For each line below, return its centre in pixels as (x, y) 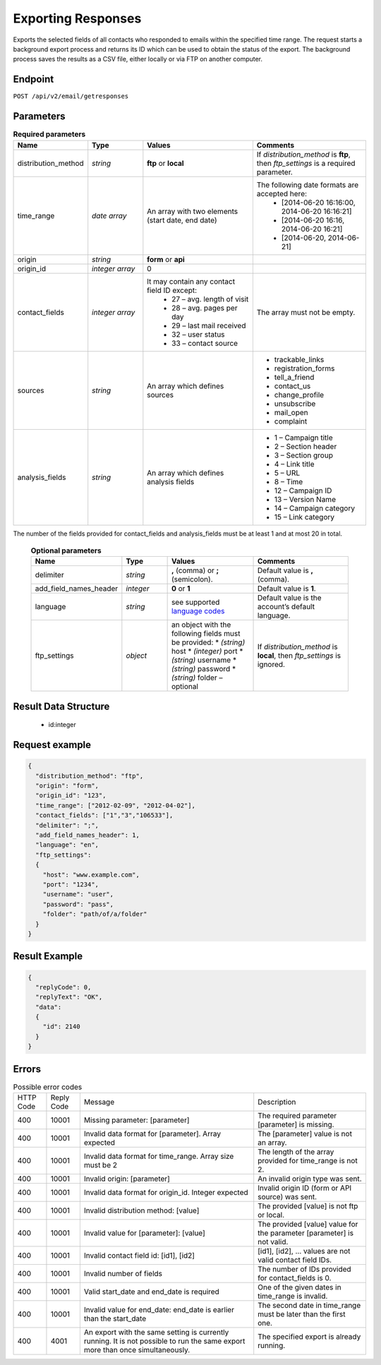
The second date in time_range (309, 1306)
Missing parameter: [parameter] (137, 1120)
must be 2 (101, 1165)
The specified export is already (309, 1337)
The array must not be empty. (306, 312)
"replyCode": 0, (64, 987)
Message (99, 1102)
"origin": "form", (67, 786)
